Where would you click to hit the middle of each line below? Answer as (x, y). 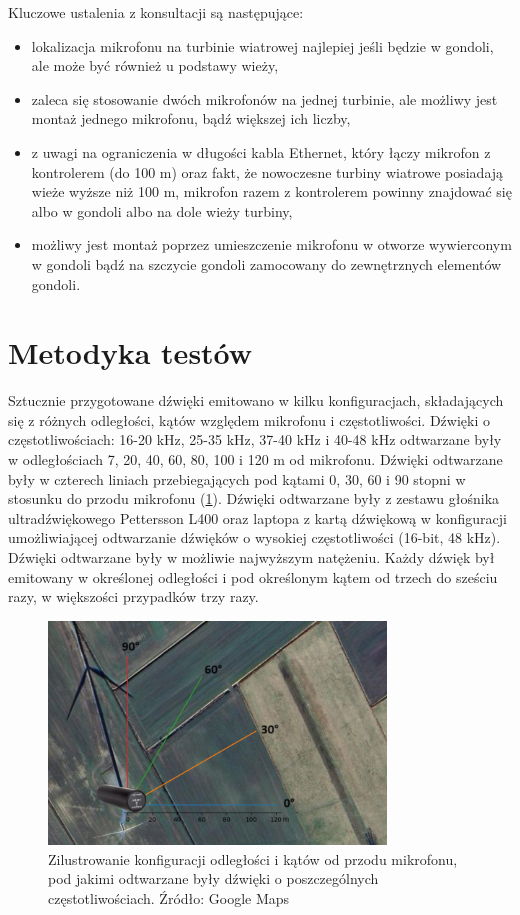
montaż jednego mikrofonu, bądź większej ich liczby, (191, 118)
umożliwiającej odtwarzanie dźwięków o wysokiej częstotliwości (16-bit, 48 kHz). (254, 537)
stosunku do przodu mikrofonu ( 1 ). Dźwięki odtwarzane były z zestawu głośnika (254, 498)
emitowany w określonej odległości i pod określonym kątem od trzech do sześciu (253, 576)
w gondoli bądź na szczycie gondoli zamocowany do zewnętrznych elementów (266, 263)
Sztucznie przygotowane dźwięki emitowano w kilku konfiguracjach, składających (256, 400)
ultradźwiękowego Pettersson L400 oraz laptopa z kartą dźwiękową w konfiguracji (257, 517)
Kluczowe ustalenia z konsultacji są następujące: (156, 12)
